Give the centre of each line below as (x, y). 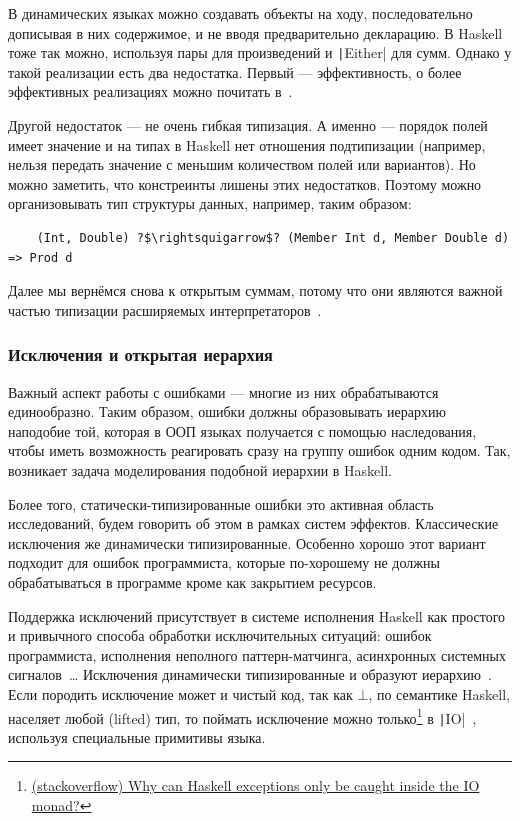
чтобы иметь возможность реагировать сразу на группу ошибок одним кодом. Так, (259, 450)
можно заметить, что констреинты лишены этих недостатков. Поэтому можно (245, 183)
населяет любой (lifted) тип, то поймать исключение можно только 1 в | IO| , (242, 716)
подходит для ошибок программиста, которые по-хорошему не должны (224, 562)
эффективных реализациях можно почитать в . (150, 91)
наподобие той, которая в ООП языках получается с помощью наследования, (242, 430)
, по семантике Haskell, (439, 693)
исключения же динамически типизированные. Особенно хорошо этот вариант (247, 542)
